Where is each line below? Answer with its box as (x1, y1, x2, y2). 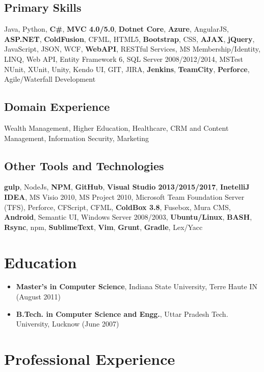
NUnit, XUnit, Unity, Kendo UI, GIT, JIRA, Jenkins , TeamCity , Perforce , (4, 63, 250, 74)
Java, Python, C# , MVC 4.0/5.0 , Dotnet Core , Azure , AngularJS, (4, 24, 229, 34)
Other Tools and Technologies (4, 157, 164, 173)
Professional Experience (4, 348, 175, 369)
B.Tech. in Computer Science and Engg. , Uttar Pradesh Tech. (16, 308, 228, 319)
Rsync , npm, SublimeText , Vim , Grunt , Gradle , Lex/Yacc (4, 221, 203, 232)
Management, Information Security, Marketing (4, 132, 149, 143)
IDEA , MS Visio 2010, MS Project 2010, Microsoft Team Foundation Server (4, 191, 245, 202)
